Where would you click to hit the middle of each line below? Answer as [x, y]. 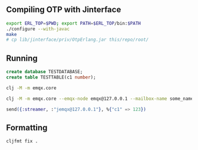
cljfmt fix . [22, 141]
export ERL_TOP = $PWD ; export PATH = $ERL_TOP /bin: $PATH [74, 23]
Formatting [27, 127]
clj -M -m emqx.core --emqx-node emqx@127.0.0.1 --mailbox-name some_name [100, 99]
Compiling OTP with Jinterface [64, 10]
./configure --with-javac [38, 29]
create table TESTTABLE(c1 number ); [51, 77]
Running [22, 58]
